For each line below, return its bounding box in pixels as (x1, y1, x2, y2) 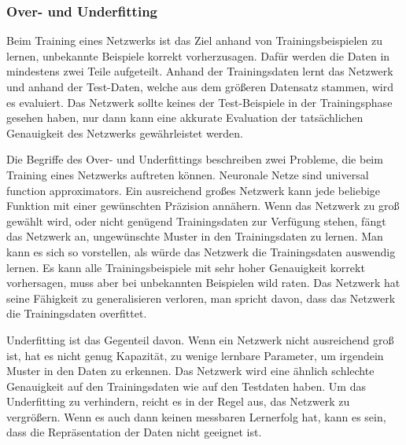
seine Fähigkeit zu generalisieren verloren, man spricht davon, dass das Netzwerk (6, 289, 396, 306)
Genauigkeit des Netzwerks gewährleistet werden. (6, 124, 244, 141)
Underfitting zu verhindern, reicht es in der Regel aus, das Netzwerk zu (6, 393, 350, 410)
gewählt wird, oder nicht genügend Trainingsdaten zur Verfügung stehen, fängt (6, 212, 386, 229)
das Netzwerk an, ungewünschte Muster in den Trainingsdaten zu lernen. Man (6, 228, 383, 245)
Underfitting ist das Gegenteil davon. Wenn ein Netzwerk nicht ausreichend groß (6, 331, 394, 348)
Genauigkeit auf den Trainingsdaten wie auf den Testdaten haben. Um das (6, 377, 366, 394)
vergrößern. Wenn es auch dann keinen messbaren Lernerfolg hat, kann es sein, (6, 408, 386, 425)
